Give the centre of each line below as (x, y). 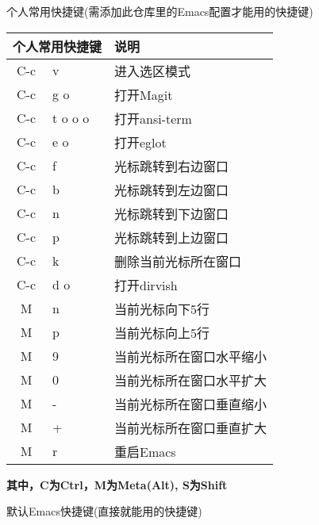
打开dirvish (146, 285)
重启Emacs (145, 451)
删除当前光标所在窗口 (178, 261)
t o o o (71, 118)
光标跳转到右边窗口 (172, 166)
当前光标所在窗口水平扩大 (191, 380)
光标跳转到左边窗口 (172, 190)
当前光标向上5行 (162, 332)
